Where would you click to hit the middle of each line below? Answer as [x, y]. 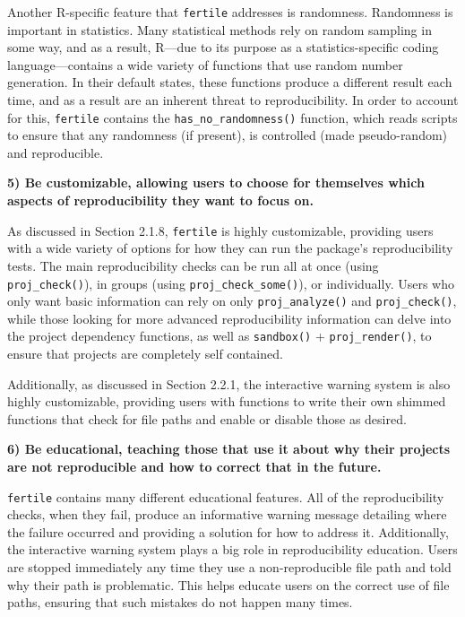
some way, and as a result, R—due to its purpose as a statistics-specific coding [223, 47]
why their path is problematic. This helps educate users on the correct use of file [228, 584]
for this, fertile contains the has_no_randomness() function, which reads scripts [232, 117]
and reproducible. [56, 152]
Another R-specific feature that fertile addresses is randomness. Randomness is [230, 12]
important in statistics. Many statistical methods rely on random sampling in [220, 29]
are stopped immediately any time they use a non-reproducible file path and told [229, 567]
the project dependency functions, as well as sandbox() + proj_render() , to [220, 336]
